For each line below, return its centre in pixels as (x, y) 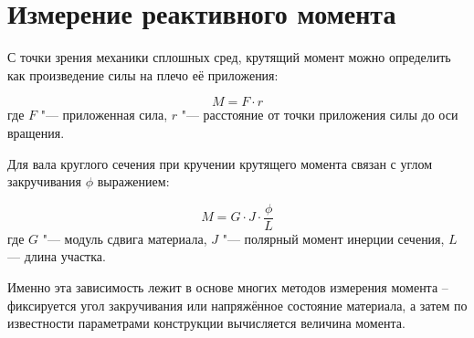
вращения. (36, 132)
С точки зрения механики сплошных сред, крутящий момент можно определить (229, 57)
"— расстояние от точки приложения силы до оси (320, 115)
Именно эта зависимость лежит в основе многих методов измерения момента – (228, 286)
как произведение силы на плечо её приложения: (143, 74)
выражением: (133, 181)
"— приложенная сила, (104, 115)
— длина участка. (57, 256)
